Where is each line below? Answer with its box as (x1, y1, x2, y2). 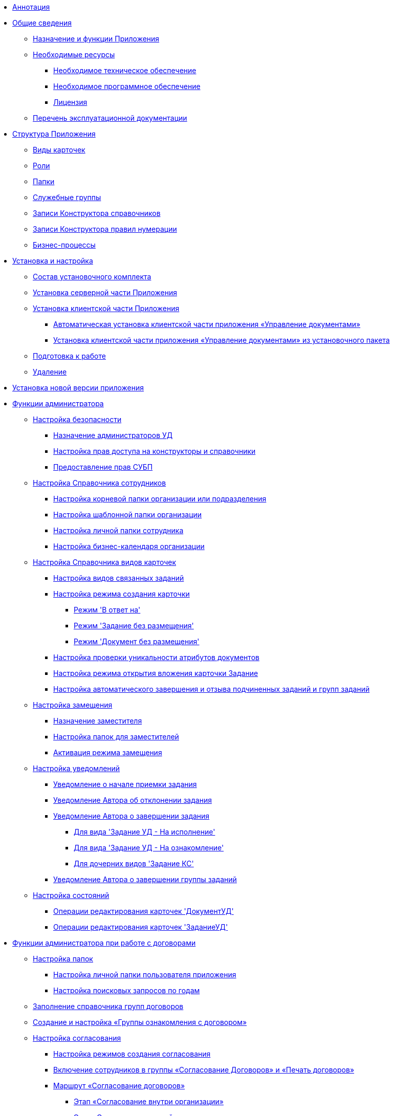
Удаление (33, 367, 67, 376)
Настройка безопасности (33, 415, 122, 424)
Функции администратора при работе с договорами (12, 938, 196, 947)
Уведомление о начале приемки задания (53, 780, 197, 789)
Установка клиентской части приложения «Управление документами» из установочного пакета (53, 336, 390, 344)
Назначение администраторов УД (53, 431, 173, 440)
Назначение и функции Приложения (33, 34, 160, 43)
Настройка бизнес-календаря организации (53, 542, 205, 551)
